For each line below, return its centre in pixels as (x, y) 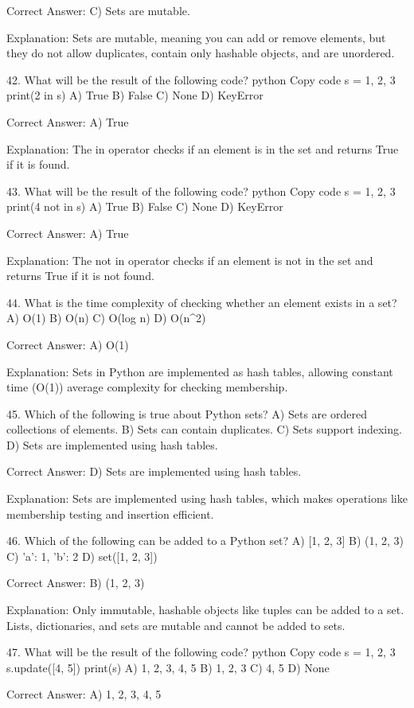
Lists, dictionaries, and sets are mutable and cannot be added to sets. (176, 625)
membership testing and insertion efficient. (110, 513)
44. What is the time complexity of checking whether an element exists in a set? (202, 302)
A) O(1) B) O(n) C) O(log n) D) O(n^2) (106, 318)
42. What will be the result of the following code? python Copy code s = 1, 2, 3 (201, 79)
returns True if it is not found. (80, 276)
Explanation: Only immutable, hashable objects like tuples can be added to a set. (205, 610)
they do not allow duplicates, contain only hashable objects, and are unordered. (201, 53)
